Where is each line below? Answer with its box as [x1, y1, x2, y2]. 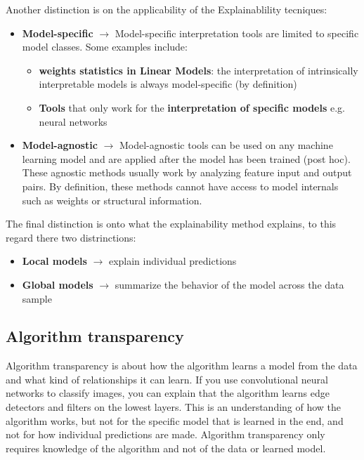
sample [22, 291, 52, 305]
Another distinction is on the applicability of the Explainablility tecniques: [6, 2, 327, 16]
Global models [22, 277, 93, 291]
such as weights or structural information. [22, 192, 202, 207]
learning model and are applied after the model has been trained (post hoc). [22, 151, 351, 166]
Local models [22, 254, 87, 268]
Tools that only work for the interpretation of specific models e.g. [39, 100, 345, 114]
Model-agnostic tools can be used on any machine [119, 138, 333, 152]
